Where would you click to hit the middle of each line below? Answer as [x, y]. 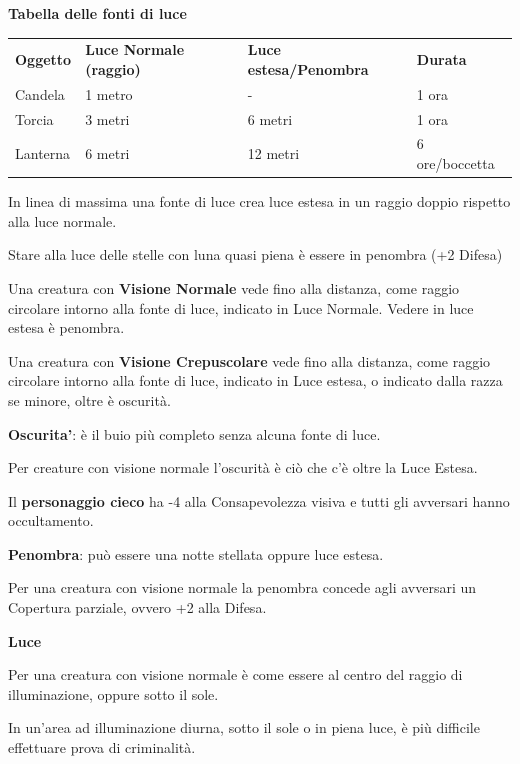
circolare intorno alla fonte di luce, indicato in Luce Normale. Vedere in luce [241, 307]
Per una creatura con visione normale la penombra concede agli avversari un [242, 587]
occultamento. [51, 520]
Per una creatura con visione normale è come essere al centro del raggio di [235, 674]
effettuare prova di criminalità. [102, 747]
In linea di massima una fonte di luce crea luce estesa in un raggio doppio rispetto [259, 201]
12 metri [273, 153]
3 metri [107, 118]
